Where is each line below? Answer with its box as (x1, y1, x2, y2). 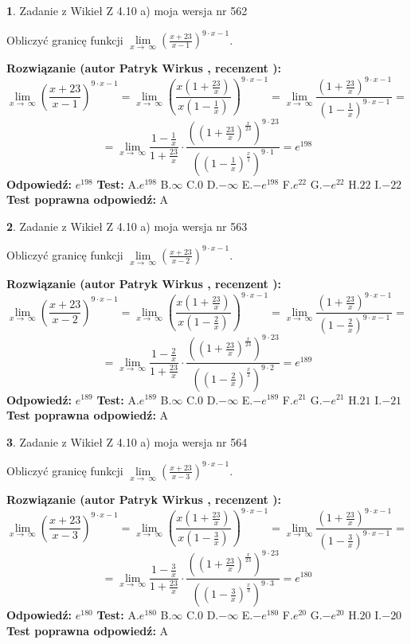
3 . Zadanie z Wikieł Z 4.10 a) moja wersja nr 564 (6, 433, 248, 450)
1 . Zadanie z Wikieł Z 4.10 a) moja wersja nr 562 (6, 2, 248, 18)
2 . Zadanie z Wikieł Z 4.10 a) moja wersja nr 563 (6, 217, 248, 234)
